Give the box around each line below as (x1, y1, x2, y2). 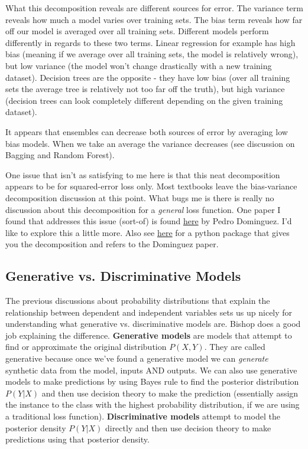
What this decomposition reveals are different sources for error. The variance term (5, 2, 303, 14)
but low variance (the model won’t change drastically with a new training (5, 59, 272, 71)
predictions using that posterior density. (5, 433, 150, 445)
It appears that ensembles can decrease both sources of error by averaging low (5, 125, 288, 137)
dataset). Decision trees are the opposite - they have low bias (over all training (5, 71, 290, 83)
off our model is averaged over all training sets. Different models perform (5, 25, 269, 37)
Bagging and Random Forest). (5, 149, 115, 161)
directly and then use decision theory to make (105, 421, 271, 434)
